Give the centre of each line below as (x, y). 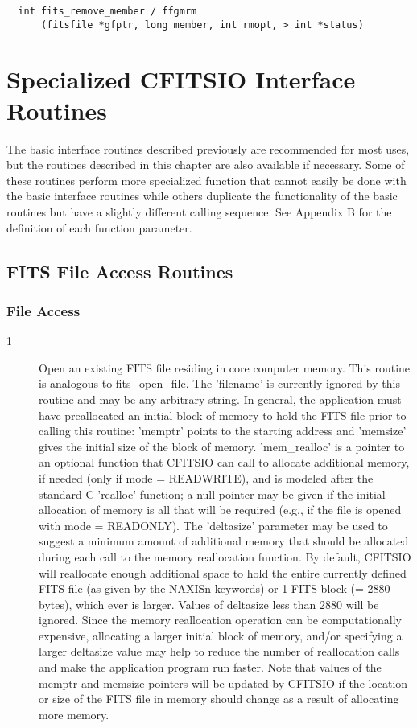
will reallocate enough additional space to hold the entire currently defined (223, 572)
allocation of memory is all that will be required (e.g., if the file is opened (220, 510)
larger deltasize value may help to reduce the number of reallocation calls (219, 651)
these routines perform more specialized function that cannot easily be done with (206, 180)
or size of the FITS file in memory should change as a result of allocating (219, 699)
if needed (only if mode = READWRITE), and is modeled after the (206, 477)
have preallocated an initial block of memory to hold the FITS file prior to (223, 415)
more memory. (74, 714)
